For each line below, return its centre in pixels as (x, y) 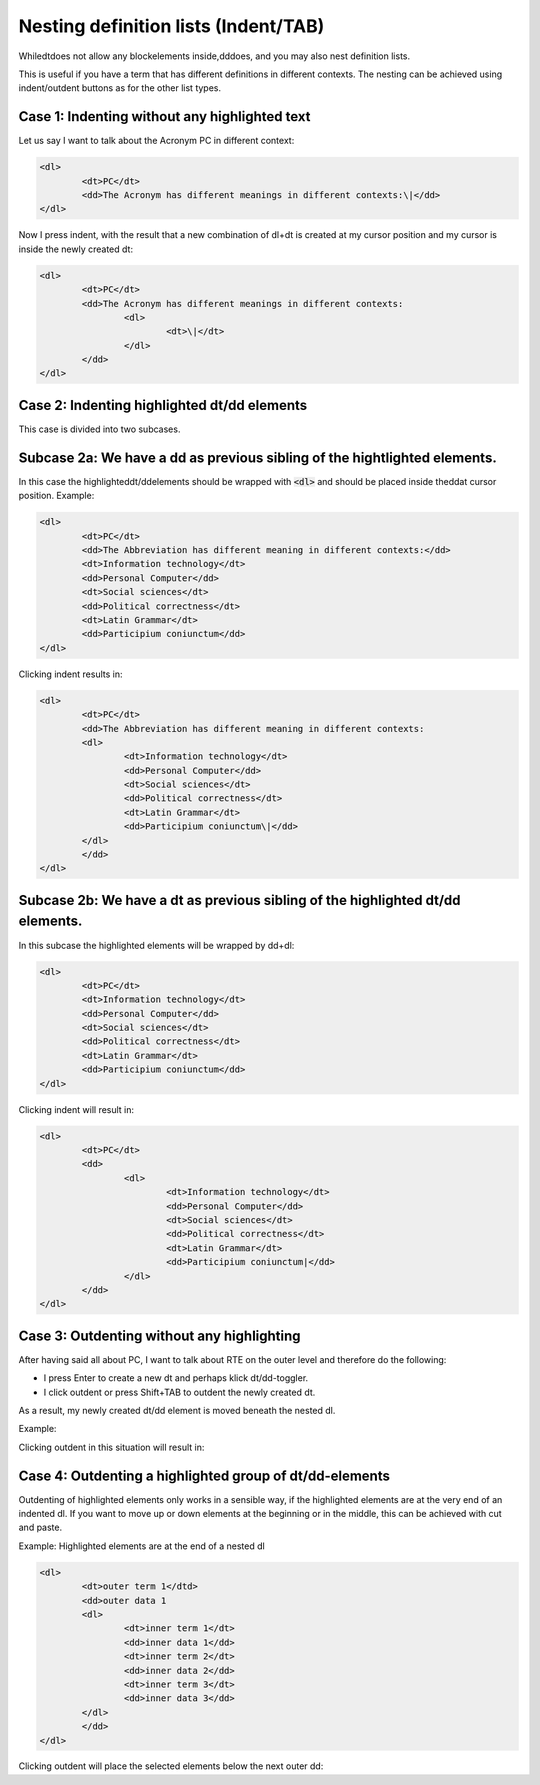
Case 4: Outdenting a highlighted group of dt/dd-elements (204, 1475)
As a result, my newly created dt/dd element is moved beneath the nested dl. (177, 1410)
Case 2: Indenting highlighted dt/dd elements (163, 405)
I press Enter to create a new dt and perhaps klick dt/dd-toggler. (176, 1378)
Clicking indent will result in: (76, 1109)
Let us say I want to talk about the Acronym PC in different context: (156, 141)
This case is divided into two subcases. (99, 429)
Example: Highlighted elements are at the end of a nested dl (141, 1546)
